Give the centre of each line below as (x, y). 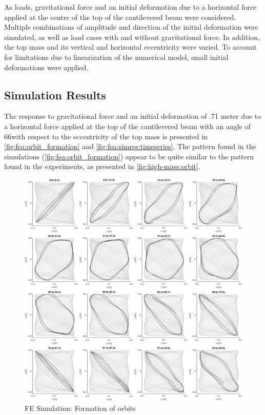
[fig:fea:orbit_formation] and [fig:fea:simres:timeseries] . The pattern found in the (130, 146)
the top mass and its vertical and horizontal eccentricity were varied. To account (130, 47)
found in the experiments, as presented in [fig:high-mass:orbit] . (102, 166)
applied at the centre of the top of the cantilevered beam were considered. (120, 17)
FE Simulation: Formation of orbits (80, 408)
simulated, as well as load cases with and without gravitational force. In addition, (132, 37)
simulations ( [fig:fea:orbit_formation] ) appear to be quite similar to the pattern (129, 156)
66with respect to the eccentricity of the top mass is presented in (106, 136)
